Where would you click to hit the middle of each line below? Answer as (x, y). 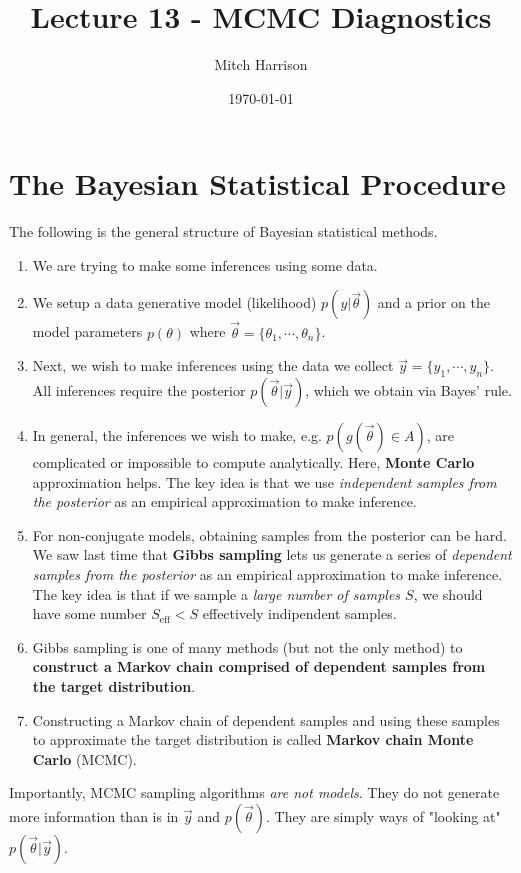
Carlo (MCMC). (84, 758)
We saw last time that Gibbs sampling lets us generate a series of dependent (272, 554)
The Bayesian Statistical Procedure (257, 183)
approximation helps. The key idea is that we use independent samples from (264, 481)
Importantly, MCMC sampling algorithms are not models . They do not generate (254, 792)
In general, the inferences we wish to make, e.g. (177, 435)
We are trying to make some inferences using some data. (205, 264)
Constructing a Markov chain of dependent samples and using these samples (266, 719)
